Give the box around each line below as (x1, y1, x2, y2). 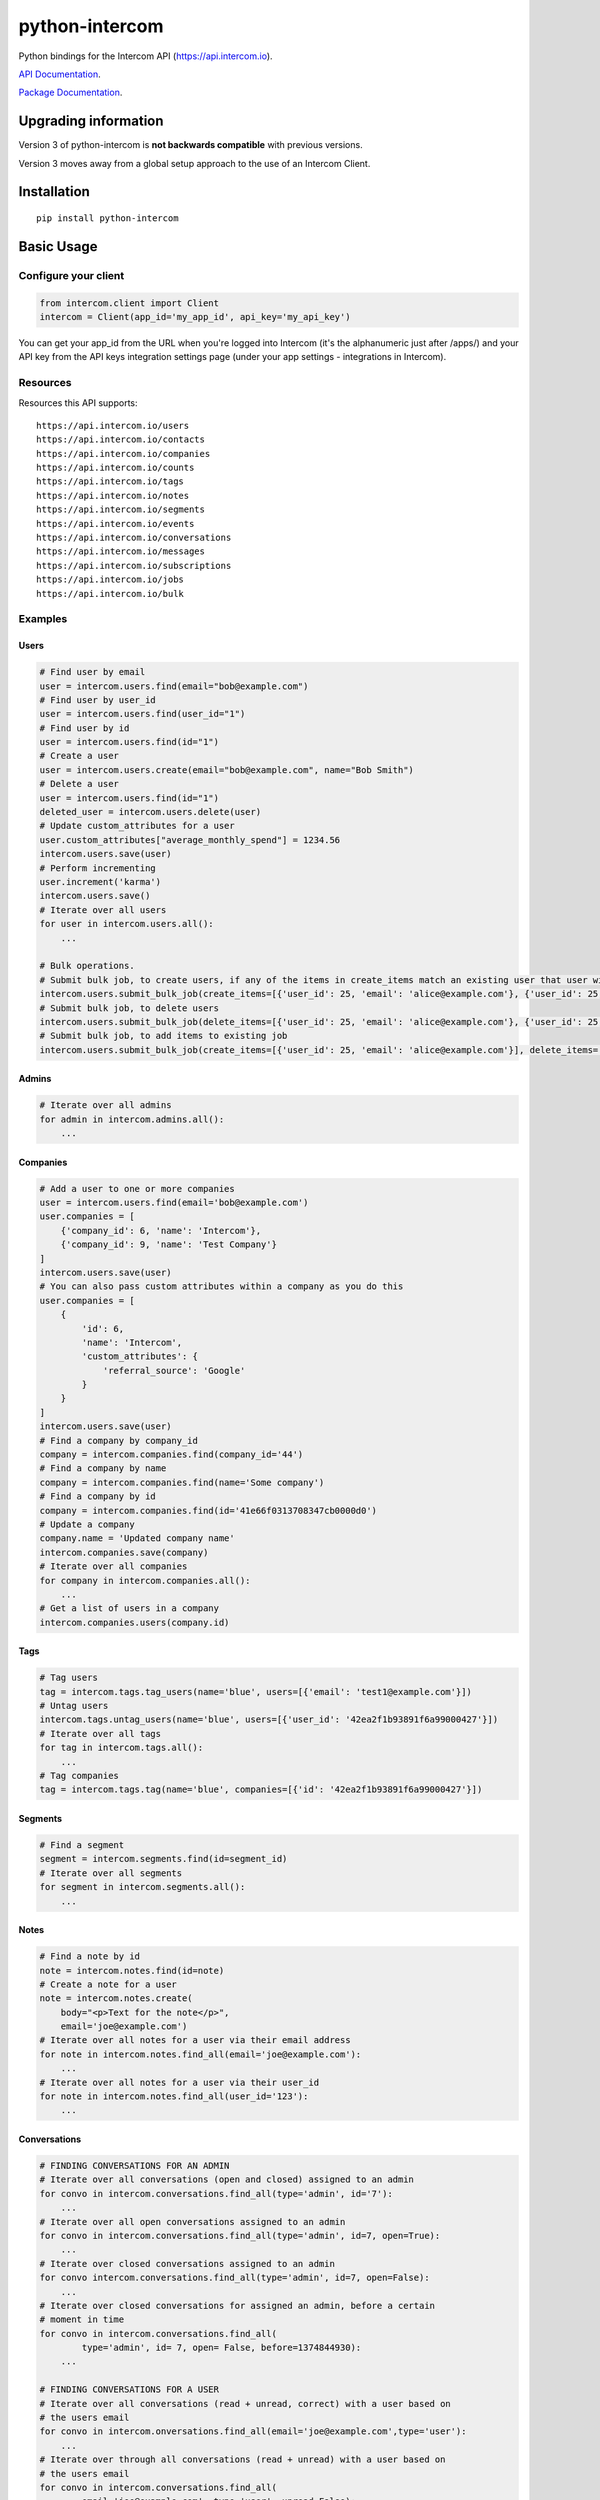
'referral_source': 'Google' (102, 1365, 246, 1376)
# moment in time (39, 2314, 125, 2325)
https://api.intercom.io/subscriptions (36, 560, 232, 571)
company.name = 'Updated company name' (39, 1533, 235, 1544)
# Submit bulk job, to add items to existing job (39, 1030, 288, 1042)
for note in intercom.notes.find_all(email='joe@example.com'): (39, 2048, 362, 2060)
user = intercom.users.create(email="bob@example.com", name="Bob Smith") (39, 764, 415, 775)
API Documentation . (18, 68, 101, 80)
